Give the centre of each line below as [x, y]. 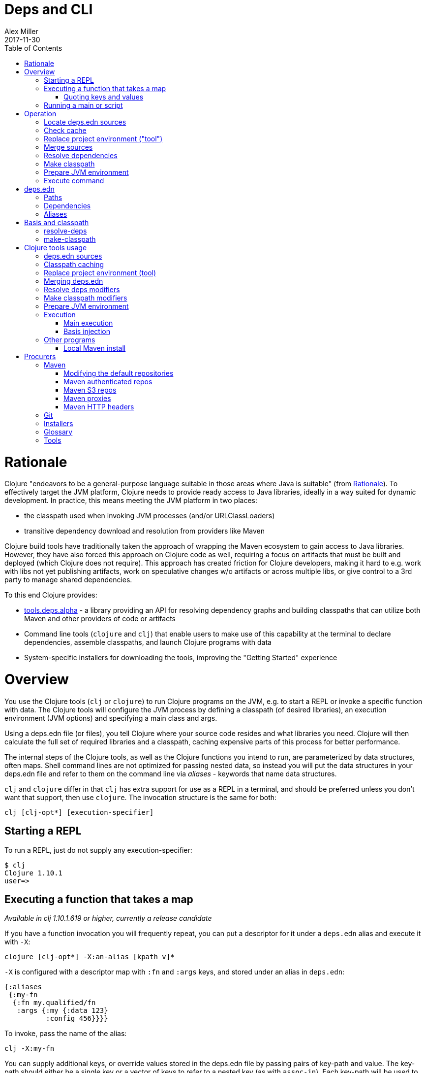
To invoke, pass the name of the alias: [66, 1034]
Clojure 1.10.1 [34, 873]
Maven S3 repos [90, 390]
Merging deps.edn [74, 281]
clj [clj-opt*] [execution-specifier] [79, 812]
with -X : [17, 942]
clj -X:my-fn [30, 1049]
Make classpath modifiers [86, 298]
